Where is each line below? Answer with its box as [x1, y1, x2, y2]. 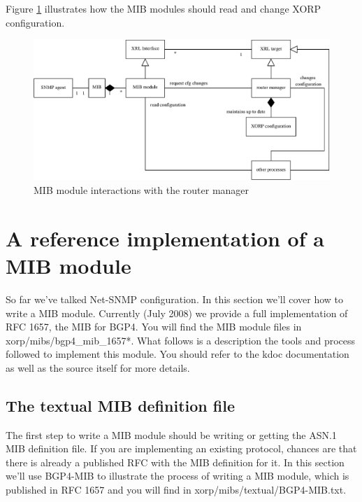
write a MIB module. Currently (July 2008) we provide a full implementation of [6, 305, 348, 320]
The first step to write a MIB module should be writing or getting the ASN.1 [6, 427, 337, 442]
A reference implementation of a [6, 223, 324, 252]
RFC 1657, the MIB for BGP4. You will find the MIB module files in [6, 319, 302, 334]
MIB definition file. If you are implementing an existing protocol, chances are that [6, 441, 357, 456]
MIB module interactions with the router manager [34, 183, 249, 197]
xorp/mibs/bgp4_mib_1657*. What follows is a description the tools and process [6, 333, 356, 347]
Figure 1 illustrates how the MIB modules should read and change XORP [6, 1, 321, 15]
